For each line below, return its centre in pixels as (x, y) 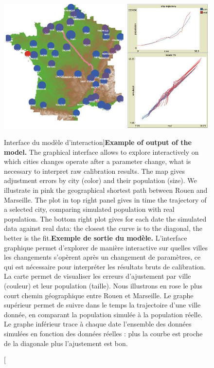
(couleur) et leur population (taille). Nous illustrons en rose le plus (103, 285)
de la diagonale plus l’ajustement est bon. (66, 343)
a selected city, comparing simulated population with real (89, 209)
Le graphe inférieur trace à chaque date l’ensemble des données (98, 324)
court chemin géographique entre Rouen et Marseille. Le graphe (99, 295)
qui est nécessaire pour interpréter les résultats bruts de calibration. (105, 266)
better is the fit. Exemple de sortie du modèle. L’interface (96, 237)
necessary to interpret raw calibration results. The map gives (94, 171)
